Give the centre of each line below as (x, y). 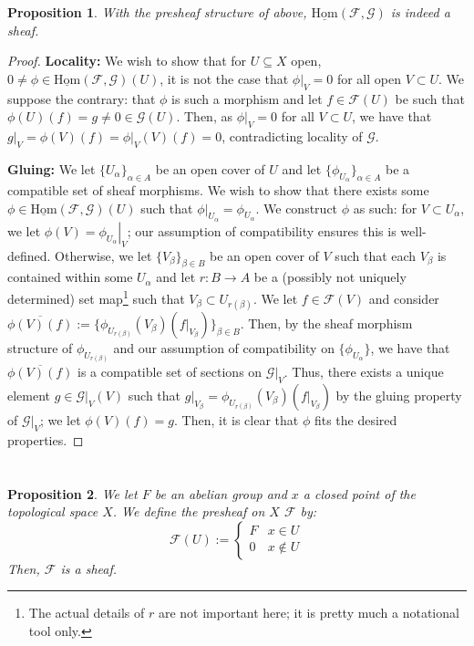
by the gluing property (399, 396)
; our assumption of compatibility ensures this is (262, 230)
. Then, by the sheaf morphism (326, 323)
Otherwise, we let (103, 255)
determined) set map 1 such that (96, 297)
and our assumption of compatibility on (224, 347)
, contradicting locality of (292, 135)
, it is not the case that (224, 78)
